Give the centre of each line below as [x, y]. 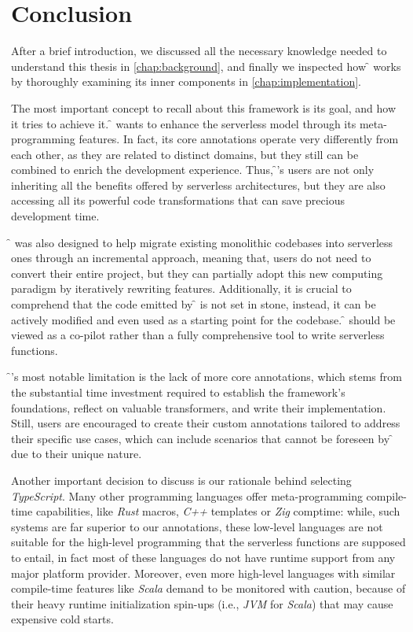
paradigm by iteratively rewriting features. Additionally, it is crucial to [181, 288]
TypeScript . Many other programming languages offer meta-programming [187, 495]
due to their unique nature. [77, 454]
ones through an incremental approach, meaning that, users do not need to [191, 258]
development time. [55, 216]
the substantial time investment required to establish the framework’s [178, 392]
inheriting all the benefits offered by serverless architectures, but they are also [198, 185]
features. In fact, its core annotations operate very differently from [239, 139]
